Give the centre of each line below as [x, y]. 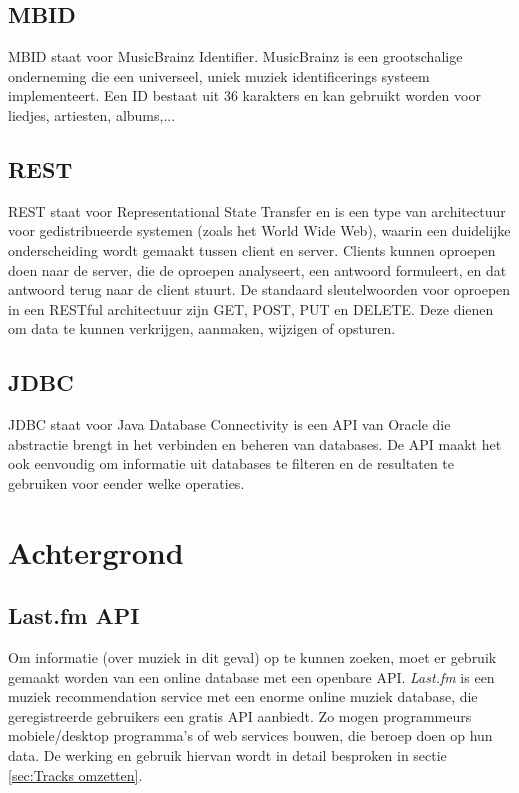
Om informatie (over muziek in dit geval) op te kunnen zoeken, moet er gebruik [252, 657]
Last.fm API [74, 615]
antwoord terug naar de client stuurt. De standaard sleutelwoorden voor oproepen [259, 289]
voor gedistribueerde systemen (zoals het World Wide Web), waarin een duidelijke [259, 230]
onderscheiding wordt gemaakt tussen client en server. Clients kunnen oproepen [252, 249]
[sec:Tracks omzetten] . [75, 774]
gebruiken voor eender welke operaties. [126, 482]
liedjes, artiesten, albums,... [92, 114]
